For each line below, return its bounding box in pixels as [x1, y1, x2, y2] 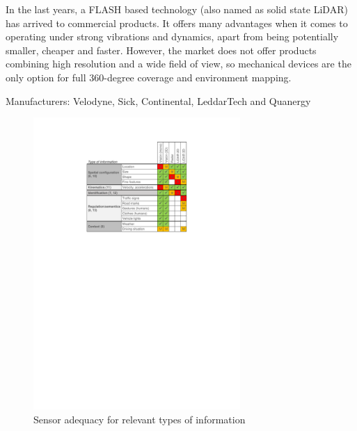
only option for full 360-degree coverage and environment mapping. [6, 70, 292, 84]
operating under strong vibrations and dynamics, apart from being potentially [6, 29, 339, 44]
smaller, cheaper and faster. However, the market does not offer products [6, 42, 317, 57]
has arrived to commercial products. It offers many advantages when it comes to [6, 15, 348, 30]
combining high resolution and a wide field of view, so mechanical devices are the [6, 56, 351, 71]
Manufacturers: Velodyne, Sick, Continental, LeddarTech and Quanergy [6, 93, 311, 108]
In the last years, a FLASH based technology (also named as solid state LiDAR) [6, 2, 348, 16]
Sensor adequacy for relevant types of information [33, 412, 246, 426]
